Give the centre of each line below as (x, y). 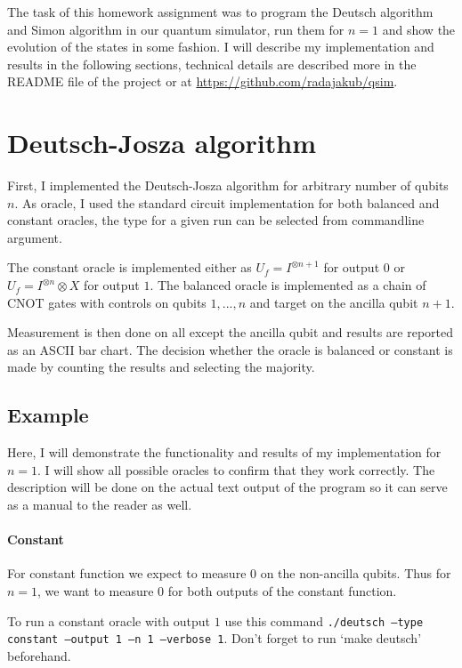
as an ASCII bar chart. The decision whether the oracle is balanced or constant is (230, 349)
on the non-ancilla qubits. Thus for (356, 573)
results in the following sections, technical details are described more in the (212, 64)
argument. (35, 237)
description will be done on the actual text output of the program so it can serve (227, 487)
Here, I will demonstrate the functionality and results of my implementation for (224, 452)
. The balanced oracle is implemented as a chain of (288, 285)
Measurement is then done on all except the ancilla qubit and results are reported (231, 332)
